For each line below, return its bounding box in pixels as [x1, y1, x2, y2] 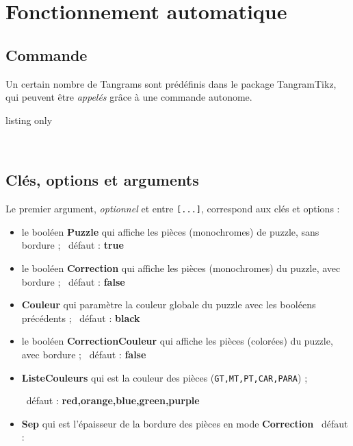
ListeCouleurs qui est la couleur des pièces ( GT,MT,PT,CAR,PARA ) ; [21, 370, 308, 384]
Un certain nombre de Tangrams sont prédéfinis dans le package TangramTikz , [5, 76, 337, 90]
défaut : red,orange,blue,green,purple [26, 393, 200, 408]
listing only [5, 112, 53, 127]
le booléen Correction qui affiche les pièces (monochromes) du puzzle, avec [21, 261, 341, 275]
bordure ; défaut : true [21, 238, 124, 252]
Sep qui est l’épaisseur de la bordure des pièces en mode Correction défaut [21, 416, 348, 430]
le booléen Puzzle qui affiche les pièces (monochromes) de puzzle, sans [21, 224, 319, 238]
